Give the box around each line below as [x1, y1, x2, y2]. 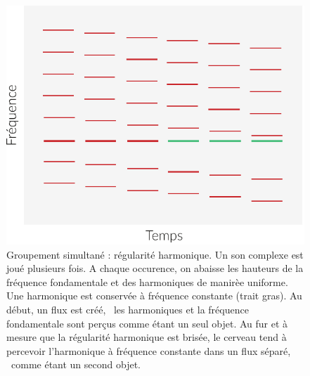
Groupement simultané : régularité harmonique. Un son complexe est [6, 247, 304, 261]
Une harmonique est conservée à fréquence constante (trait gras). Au [6, 288, 302, 303]
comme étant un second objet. [11, 357, 141, 372]
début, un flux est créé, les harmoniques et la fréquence [6, 302, 249, 317]
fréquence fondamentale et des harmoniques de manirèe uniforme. [6, 274, 288, 289]
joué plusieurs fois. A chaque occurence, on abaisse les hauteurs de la [6, 261, 304, 275]
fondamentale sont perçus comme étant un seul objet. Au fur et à [6, 316, 288, 330]
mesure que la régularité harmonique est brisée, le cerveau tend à [6, 330, 287, 344]
